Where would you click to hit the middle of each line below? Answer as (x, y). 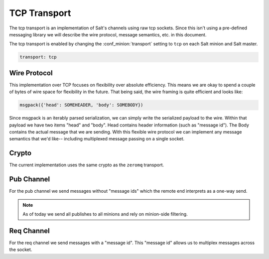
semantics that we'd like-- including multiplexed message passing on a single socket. (97, 139)
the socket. (21, 250)
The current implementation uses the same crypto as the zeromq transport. (87, 165)
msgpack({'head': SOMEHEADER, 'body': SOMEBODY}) (81, 105)
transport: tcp (38, 57)
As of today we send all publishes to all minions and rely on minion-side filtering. (105, 214)
